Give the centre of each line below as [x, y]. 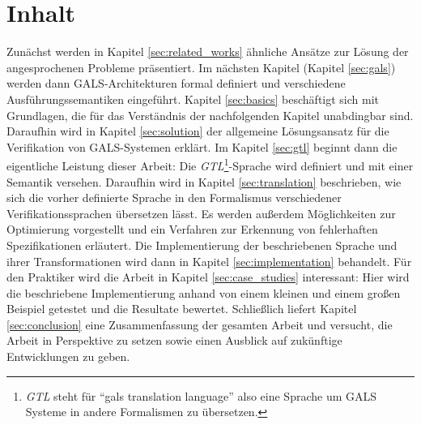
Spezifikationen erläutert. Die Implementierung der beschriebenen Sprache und [202, 245]
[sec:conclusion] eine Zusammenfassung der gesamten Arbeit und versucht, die [200, 324]
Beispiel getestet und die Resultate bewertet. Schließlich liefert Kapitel [182, 309]
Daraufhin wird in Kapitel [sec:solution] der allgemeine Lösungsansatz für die [198, 131]
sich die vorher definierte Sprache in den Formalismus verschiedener [174, 197]
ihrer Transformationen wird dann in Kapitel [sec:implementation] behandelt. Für [209, 261]
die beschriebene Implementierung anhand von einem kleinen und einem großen [204, 292]
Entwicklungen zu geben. [68, 356]
